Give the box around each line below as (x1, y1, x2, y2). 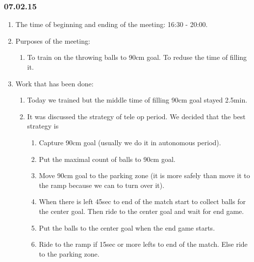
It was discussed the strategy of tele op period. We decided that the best (27, 111, 246, 121)
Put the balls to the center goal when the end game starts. (39, 222, 215, 233)
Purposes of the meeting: (15, 35, 90, 46)
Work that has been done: (15, 78, 94, 88)
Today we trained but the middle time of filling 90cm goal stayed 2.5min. (27, 95, 248, 105)
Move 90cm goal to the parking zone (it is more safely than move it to (39, 170, 250, 181)
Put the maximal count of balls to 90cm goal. (39, 154, 176, 164)
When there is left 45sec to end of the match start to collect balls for (39, 196, 246, 207)
